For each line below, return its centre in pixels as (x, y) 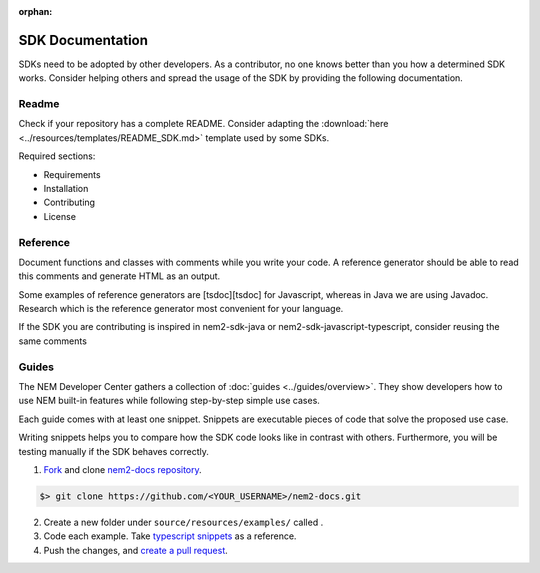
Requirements (72, 174)
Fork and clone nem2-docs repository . (122, 469)
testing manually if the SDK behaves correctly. (114, 451)
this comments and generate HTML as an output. (119, 276)
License (60, 216)
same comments (52, 341)
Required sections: (57, 156)
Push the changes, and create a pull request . (136, 550)
